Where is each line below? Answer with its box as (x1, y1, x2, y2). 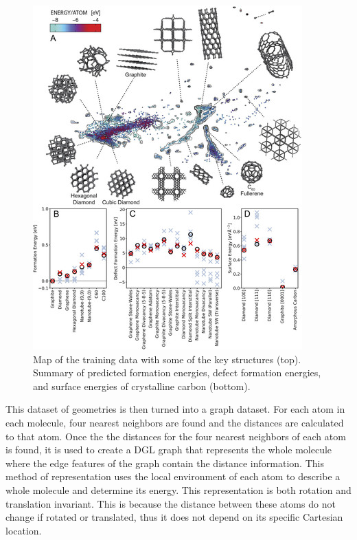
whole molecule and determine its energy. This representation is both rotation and (5, 482, 352, 497)
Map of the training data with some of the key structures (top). (33, 352, 301, 366)
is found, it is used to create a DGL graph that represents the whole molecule (5, 442, 332, 457)
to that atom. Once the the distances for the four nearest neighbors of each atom (5, 429, 346, 443)
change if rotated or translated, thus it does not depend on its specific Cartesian (5, 510, 343, 524)
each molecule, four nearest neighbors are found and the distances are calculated (5, 415, 344, 429)
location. (5, 523, 42, 537)
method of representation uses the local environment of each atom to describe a (5, 469, 341, 484)
